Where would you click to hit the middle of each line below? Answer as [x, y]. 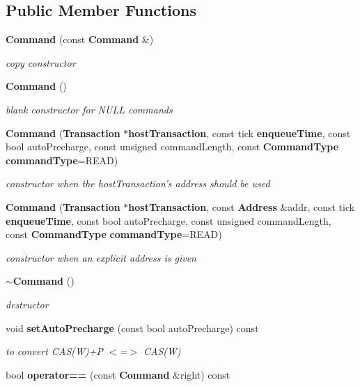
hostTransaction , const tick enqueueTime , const [240, 133]
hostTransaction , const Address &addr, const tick [242, 206]
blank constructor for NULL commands [89, 109]
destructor [27, 304]
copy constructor [41, 62]
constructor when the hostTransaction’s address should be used [138, 183]
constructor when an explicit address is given [101, 257]
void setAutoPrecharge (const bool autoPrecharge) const [132, 327]
